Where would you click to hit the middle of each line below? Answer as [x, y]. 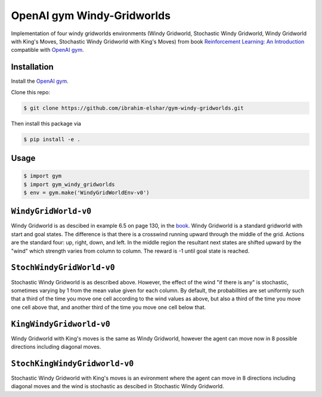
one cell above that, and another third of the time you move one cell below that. [109, 307]
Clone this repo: [31, 92]
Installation [32, 67]
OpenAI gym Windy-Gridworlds [91, 15]
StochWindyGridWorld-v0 [63, 268]
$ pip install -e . [52, 139]
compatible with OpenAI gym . [47, 50]
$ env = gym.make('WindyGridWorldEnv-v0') [86, 193]
